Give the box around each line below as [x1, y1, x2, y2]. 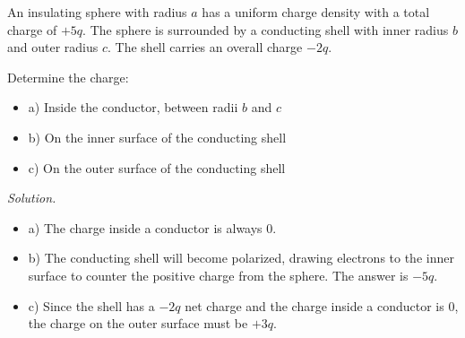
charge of [7, 20, 57, 39]
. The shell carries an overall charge [108, 38, 303, 56]
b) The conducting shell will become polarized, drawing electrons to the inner [28, 248, 454, 267]
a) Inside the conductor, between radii [28, 98, 238, 117]
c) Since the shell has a [28, 296, 155, 315]
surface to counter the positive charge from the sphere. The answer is [28, 265, 409, 284]
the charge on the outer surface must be [28, 314, 248, 333]
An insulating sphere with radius [7, 3, 187, 21]
